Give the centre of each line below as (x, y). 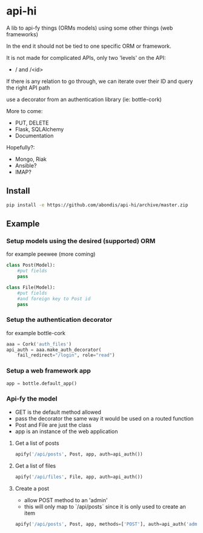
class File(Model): (31, 287)
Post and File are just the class (53, 425)
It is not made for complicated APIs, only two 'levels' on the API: (86, 57)
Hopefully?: (21, 147)
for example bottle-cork (36, 333)
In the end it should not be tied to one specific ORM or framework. (89, 46)
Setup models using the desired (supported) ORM (81, 241)
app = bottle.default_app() (42, 383)
